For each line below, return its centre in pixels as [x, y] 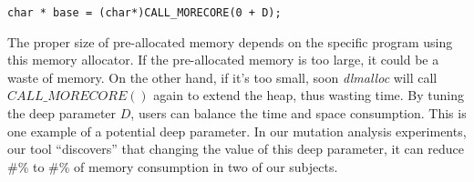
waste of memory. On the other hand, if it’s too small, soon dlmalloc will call [222, 77]
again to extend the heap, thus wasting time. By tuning [309, 95]
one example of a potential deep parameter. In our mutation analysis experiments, [237, 131]
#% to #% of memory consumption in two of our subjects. [173, 166]
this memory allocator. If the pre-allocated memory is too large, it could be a [223, 60]
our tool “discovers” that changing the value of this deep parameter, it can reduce [236, 149]
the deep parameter [62, 113]
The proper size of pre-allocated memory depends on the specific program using [230, 41]
